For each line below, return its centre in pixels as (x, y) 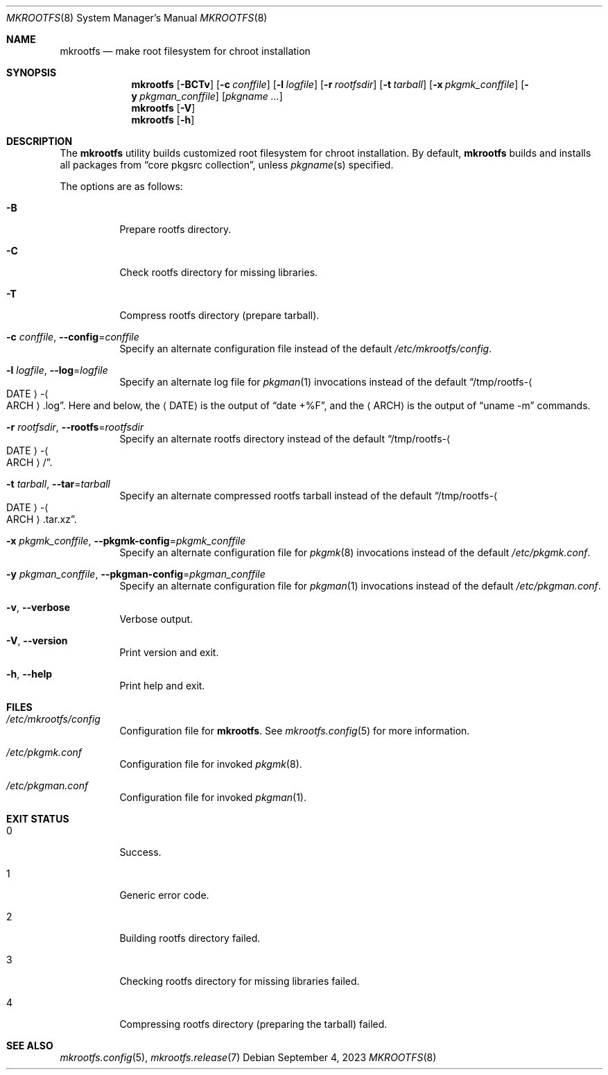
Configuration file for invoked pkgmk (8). (211, 764)
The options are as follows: (121, 186)
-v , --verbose (38, 607)
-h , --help (29, 674)
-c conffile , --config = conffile (73, 337)
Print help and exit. (162, 686)
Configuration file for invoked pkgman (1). (213, 797)
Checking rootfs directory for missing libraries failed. (240, 981)
